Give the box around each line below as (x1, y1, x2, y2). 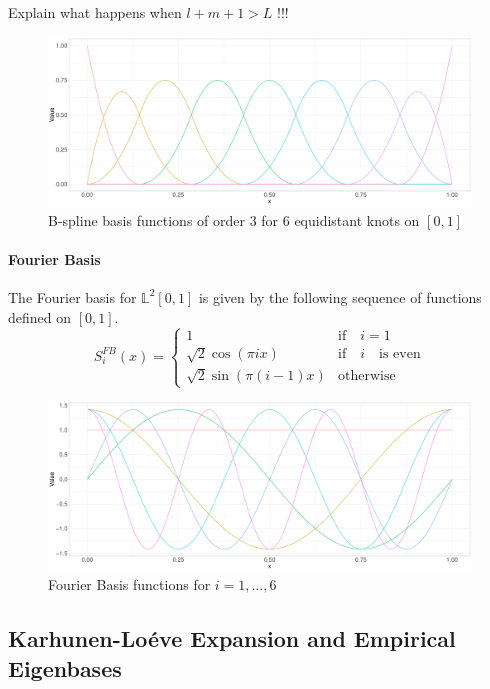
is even (379, 347, 421, 362)
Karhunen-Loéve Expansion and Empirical (8, 623, 456, 654)
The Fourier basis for (8, 286, 137, 307)
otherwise (338, 369, 396, 383)
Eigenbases (8, 652, 122, 683)
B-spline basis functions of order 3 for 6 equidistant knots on (48, 209, 420, 230)
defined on (8, 306, 72, 327)
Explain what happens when (8, 2, 182, 22)
